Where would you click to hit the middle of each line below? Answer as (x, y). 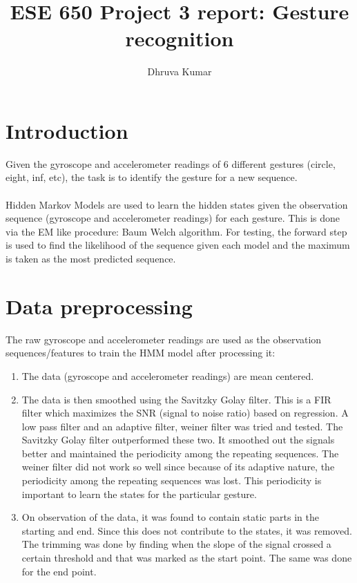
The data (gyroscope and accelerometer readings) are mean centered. (168, 375)
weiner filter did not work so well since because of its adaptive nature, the (178, 467)
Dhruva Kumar (180, 71)
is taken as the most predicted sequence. (91, 258)
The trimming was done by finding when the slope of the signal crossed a (176, 544)
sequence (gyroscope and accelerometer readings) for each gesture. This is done (173, 218)
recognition (180, 38)
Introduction (67, 130)
